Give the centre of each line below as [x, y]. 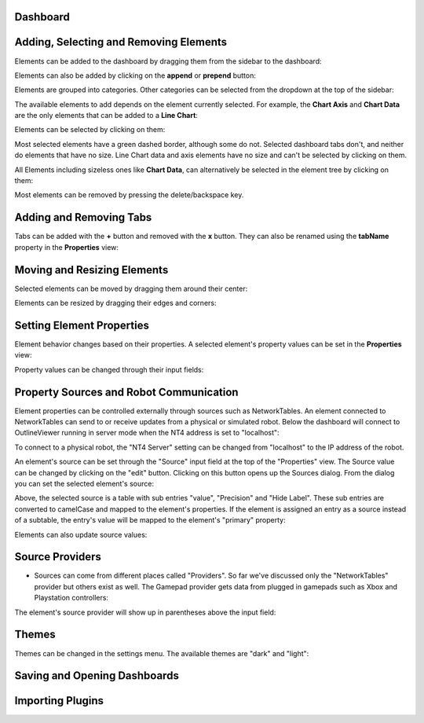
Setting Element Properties [82, 325]
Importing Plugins [59, 701]
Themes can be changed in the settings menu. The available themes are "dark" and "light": [162, 653]
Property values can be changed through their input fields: [109, 369]
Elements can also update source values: [81, 534]
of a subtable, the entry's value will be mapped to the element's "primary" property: [150, 520]
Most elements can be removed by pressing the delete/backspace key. [129, 195]
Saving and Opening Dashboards [97, 676]
